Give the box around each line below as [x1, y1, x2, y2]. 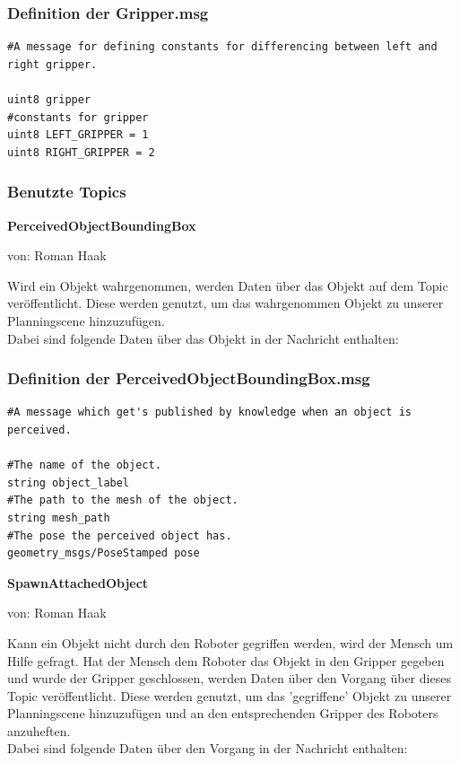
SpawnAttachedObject [7, 573, 149, 592]
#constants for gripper [7, 110, 149, 124]
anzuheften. [7, 721, 71, 740]
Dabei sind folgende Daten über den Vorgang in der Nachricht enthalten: [7, 739, 408, 758]
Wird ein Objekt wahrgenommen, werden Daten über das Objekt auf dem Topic [7, 276, 448, 294]
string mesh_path [7, 511, 110, 524]
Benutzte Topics [7, 180, 126, 203]
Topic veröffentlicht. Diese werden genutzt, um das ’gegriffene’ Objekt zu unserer [7, 686, 452, 705]
